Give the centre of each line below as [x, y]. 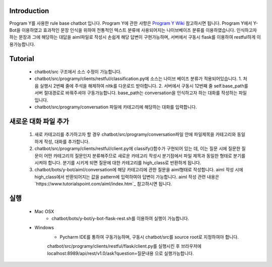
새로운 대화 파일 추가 [39, 121]
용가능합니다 [22, 44]
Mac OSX [44, 211]
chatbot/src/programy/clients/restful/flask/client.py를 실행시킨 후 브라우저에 [124, 246]
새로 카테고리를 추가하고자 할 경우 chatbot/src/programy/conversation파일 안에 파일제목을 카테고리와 [135, 135]
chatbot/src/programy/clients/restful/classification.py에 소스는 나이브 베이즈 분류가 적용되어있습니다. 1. [138, 79]
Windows [44, 228]
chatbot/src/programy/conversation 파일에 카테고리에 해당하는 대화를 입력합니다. [116, 107]
